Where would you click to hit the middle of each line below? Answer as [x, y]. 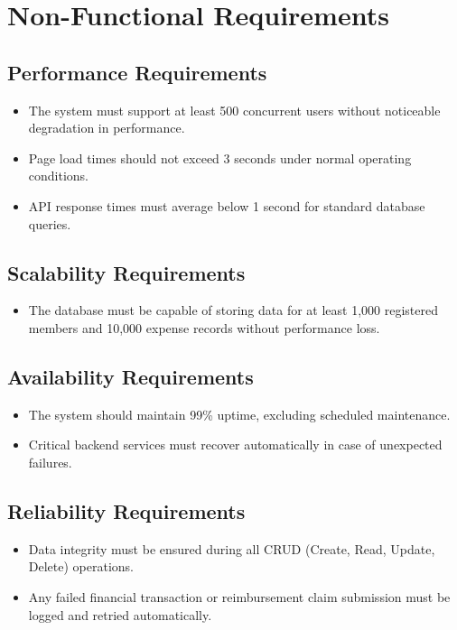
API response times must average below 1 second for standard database [227, 205]
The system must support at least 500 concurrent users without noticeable [234, 110]
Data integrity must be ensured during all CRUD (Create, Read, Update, [232, 548]
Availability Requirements [131, 376]
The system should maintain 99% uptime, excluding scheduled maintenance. [239, 414]
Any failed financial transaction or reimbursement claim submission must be [239, 596]
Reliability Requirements [126, 510]
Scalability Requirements [126, 272]
